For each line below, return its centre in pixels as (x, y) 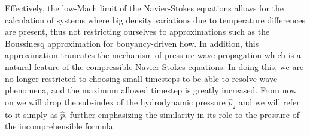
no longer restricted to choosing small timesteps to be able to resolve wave (141, 78)
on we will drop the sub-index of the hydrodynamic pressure (115, 102)
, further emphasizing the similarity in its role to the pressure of (182, 114)
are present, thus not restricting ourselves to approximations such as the (137, 31)
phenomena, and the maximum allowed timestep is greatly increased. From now (151, 90)
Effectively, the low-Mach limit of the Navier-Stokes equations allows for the (144, 8)
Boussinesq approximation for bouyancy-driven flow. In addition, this (132, 43)
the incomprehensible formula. (60, 126)
